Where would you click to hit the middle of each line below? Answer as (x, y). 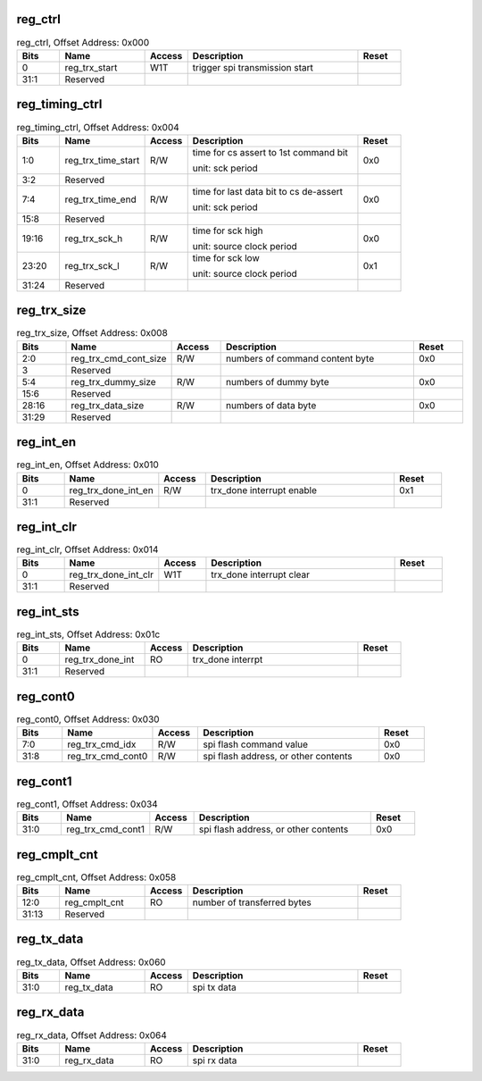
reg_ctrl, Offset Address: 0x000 (83, 42)
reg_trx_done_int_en (111, 490)
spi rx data (215, 1060)
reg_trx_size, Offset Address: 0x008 (92, 333)
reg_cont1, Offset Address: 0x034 (87, 804)
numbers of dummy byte (278, 381)
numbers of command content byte (300, 358)
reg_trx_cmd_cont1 (105, 829)
